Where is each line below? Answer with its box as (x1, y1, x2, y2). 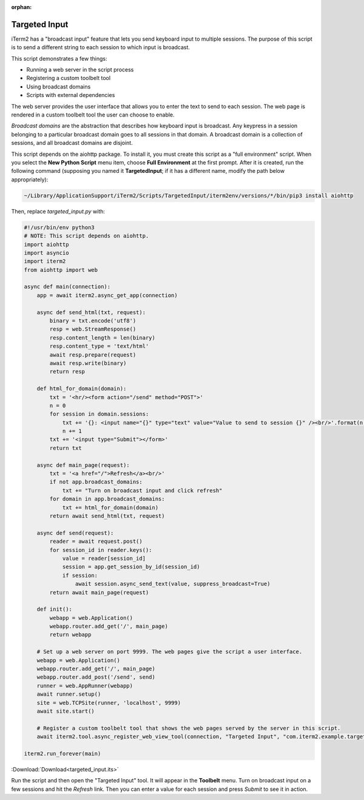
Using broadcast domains (26, 82, 91, 90)
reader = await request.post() (49, 538, 143, 545)
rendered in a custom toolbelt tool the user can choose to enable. (11, 111, 175, 118)
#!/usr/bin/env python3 (24, 224, 95, 230)
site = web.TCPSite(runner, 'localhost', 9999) (36, 699, 181, 706)
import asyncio (24, 249, 69, 256)
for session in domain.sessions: (49, 411, 149, 418)
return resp (49, 368, 85, 375)
